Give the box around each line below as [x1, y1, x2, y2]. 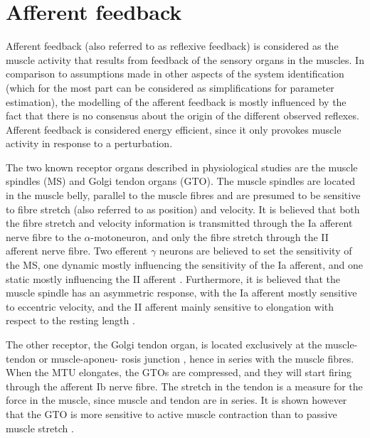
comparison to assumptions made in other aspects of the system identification [6, 66, 344, 81]
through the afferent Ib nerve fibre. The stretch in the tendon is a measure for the [6, 378, 363, 393]
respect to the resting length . [6, 313, 135, 328]
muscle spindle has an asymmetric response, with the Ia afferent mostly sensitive [6, 285, 357, 300]
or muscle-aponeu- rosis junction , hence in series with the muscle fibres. [38, 351, 354, 365]
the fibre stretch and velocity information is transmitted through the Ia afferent [6, 215, 353, 230]
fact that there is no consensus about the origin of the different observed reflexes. [6, 108, 359, 123]
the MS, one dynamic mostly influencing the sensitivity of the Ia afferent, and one [6, 257, 363, 272]
